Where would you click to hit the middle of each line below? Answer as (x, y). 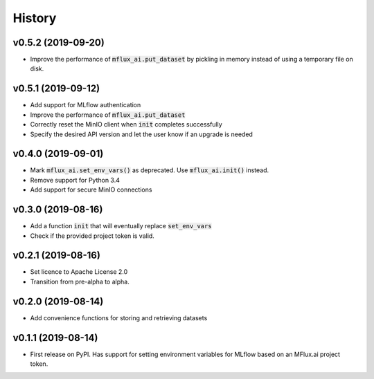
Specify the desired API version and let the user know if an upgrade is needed (141, 134)
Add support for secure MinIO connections (91, 189)
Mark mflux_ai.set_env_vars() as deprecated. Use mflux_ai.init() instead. (150, 170)
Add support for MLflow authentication (86, 105)
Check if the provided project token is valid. (92, 236)
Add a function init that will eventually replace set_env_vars (121, 226)
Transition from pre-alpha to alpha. (80, 281)
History (35, 18)
